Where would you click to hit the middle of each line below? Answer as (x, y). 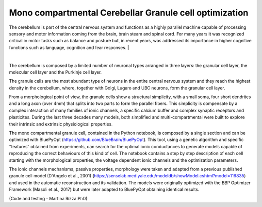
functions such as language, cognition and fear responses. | (69, 47)
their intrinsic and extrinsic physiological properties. (61, 124)
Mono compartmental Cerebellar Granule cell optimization (129, 13)
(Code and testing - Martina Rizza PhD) (48, 198)
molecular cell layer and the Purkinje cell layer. (55, 72)
